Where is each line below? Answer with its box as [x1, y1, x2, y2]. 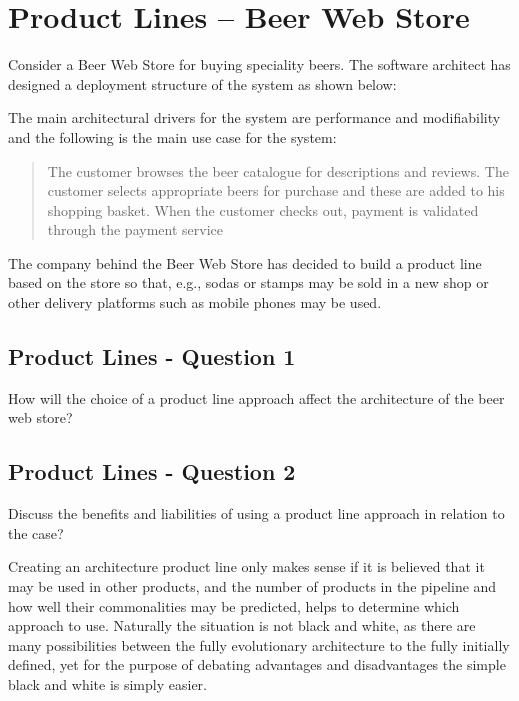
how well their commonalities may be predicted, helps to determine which [8, 595, 460, 616]
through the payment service [47, 219, 223, 240]
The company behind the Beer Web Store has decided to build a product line [8, 252, 482, 273]
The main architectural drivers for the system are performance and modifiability [8, 107, 501, 128]
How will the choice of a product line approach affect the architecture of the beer [8, 387, 505, 408]
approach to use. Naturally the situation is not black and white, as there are [8, 615, 476, 636]
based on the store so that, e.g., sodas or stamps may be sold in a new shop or [8, 272, 489, 293]
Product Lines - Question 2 [8, 456, 296, 487]
